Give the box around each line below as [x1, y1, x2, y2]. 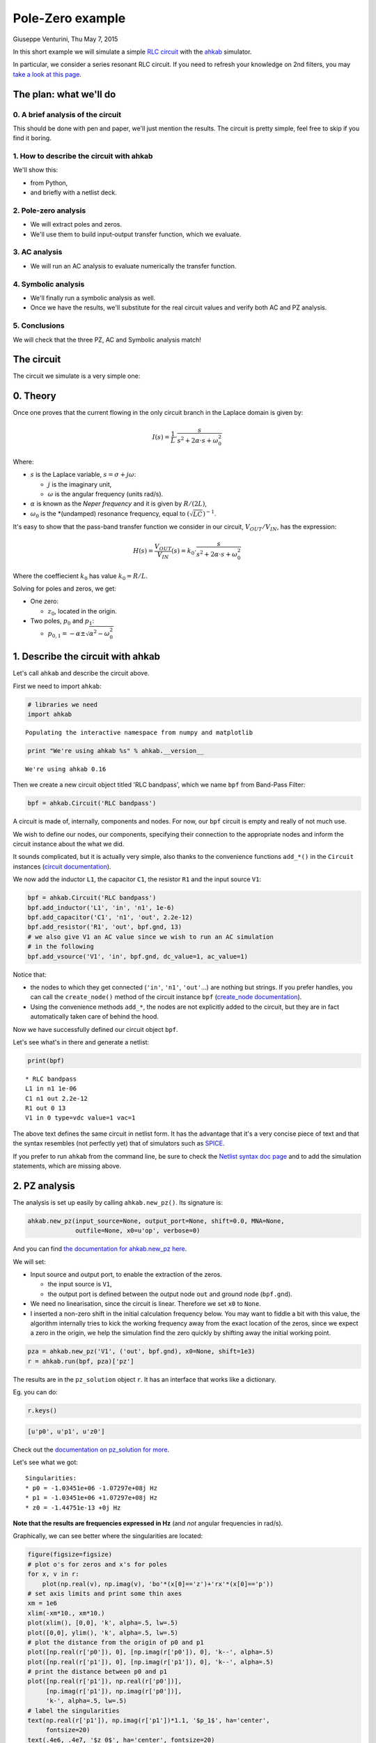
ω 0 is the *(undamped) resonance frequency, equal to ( [30, 509, 190, 519]
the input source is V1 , [47, 1280, 112, 1288]
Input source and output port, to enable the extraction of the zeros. [30, 1270, 223, 1279]
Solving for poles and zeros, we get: [13, 584, 116, 593]
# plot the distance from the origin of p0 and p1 [27, 1638, 205, 1646]
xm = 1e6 [27, 1599, 58, 1607]
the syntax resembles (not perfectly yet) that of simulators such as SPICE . [13, 1139, 225, 1148]
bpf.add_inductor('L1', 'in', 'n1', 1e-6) [27, 904, 175, 911]
